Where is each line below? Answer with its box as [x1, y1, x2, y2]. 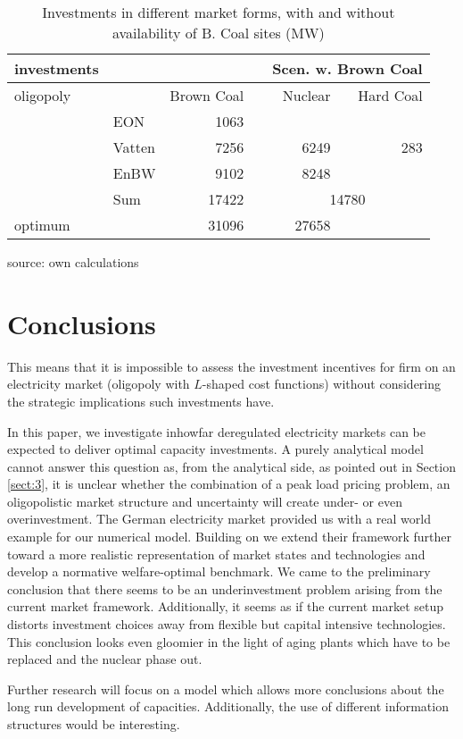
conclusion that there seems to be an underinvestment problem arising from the [7, 579, 442, 598]
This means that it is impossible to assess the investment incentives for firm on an [7, 357, 456, 375]
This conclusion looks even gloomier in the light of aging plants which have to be [7, 632, 451, 651]
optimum [14, 214, 70, 235]
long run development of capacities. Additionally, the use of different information [7, 697, 449, 716]
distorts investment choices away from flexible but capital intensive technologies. [7, 615, 446, 634]
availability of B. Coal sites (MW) [112, 22, 325, 43]
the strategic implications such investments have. [7, 391, 275, 410]
